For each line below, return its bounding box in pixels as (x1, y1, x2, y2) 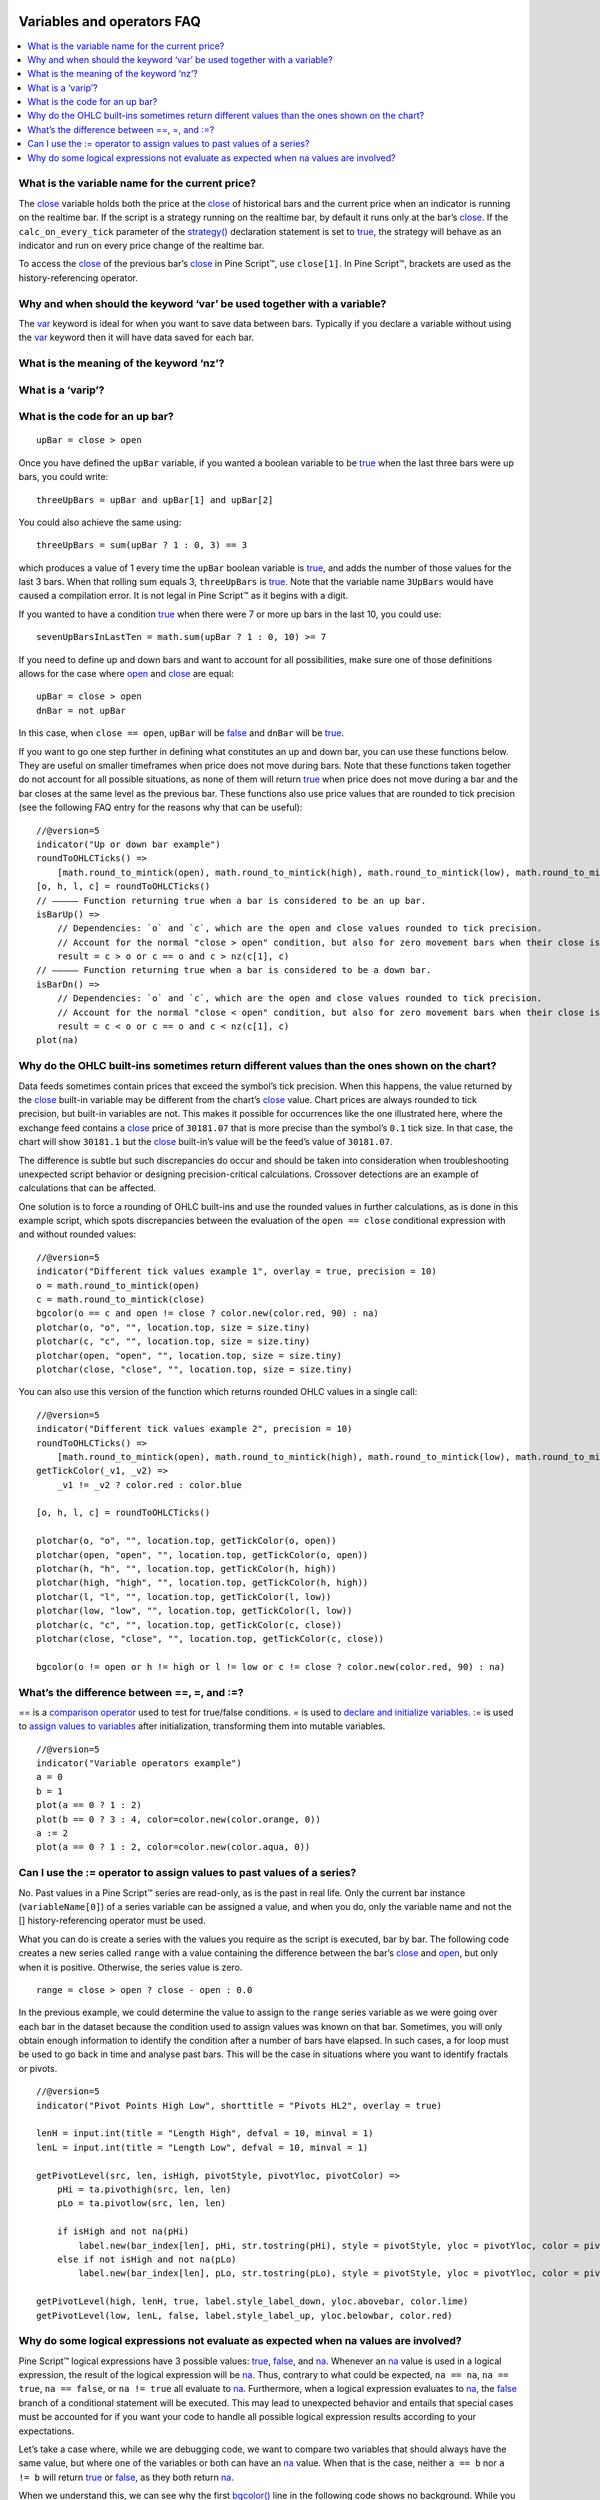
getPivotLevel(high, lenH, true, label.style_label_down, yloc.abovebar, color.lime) (36, 2296, 469, 2307)
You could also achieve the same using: (18, 516, 182, 528)
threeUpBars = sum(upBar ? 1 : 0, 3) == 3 (36, 540, 248, 551)
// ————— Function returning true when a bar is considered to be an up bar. (36, 895, 427, 906)
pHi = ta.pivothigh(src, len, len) (56, 2184, 232, 2195)
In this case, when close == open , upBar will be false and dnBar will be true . (18, 727, 345, 739)
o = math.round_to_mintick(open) (36, 1280, 200, 1291)
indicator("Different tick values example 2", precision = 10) (36, 1423, 353, 1435)
